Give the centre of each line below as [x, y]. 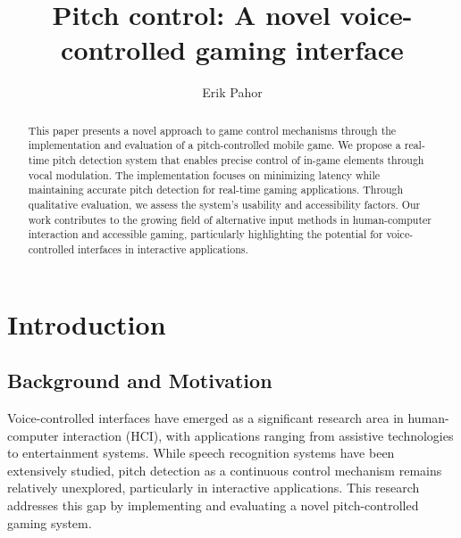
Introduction [87, 323]
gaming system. [50, 522]
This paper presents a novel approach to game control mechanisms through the [212, 130]
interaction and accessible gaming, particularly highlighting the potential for [205, 234]
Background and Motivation [140, 381]
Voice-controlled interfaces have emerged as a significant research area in [205, 418]
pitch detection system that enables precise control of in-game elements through [238, 160]
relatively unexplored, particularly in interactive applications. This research [214, 488]
